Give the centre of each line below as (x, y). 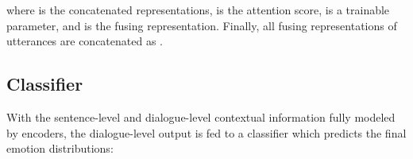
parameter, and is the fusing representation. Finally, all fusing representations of (202, 25)
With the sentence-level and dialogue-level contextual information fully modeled (201, 116)
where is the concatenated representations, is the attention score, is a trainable (198, 10)
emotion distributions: (60, 148)
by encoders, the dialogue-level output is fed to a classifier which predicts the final (206, 132)
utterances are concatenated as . (85, 41)
